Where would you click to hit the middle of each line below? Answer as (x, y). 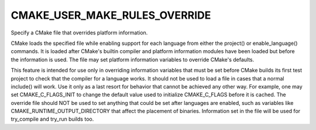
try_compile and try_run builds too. (52, 119)
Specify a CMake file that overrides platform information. (79, 33)
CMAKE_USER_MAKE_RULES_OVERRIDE (111, 15)
